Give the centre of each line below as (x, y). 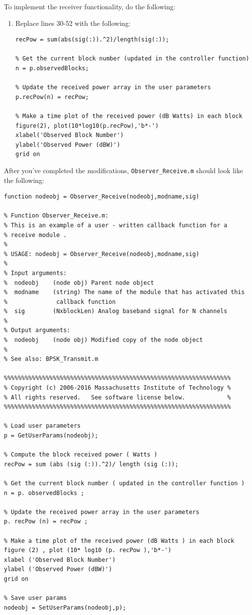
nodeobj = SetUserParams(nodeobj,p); (65, 607)
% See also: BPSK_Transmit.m (51, 359)
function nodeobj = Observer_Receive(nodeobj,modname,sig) (102, 197)
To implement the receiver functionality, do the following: (90, 6)
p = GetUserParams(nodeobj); (51, 436)
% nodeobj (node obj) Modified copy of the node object (104, 340)
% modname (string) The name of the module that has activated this (124, 292)
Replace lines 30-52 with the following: (73, 23)
